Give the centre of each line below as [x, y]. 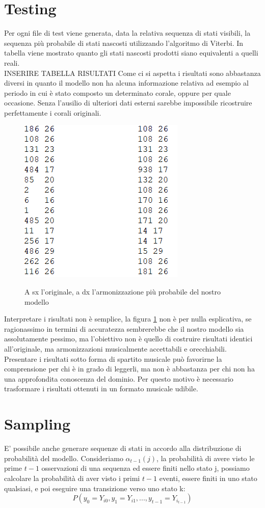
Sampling [37, 424]
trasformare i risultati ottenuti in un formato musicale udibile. [101, 389]
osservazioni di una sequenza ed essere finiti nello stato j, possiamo [145, 468]
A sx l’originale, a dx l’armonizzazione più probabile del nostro [123, 292]
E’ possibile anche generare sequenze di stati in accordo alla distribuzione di [123, 448]
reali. [12, 62]
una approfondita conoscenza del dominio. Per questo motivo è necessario [119, 378]
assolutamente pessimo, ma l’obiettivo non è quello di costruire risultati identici [128, 339]
